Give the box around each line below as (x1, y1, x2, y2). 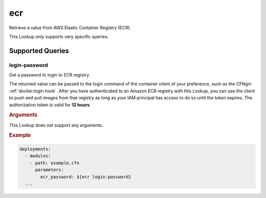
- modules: (25, 153, 51, 159)
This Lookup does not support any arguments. (9, 122, 103, 128)
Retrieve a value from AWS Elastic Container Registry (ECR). (9, 25, 132, 31)
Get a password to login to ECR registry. (9, 72, 91, 78)
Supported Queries (9, 46, 69, 55)
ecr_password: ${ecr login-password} (40, 174, 132, 180)
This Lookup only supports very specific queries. (9, 34, 109, 40)
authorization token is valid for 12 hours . (9, 102, 91, 108)
